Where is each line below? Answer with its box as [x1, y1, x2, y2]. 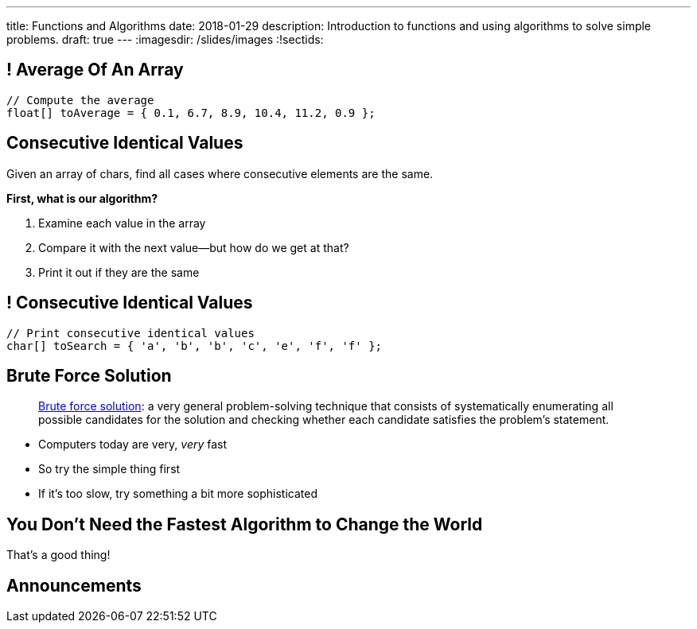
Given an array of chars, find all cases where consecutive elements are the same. [6, 166, 434, 181]
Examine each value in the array [38, 215, 206, 230]
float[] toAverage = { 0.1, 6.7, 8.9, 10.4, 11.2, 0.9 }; [6, 106, 376, 119]
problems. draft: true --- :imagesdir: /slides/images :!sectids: [6, 33, 324, 46]
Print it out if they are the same [38, 265, 200, 279]
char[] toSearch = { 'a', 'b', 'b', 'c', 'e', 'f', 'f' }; [6, 339, 383, 352]
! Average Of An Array [6, 60, 184, 80]
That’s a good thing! [6, 548, 111, 562]
